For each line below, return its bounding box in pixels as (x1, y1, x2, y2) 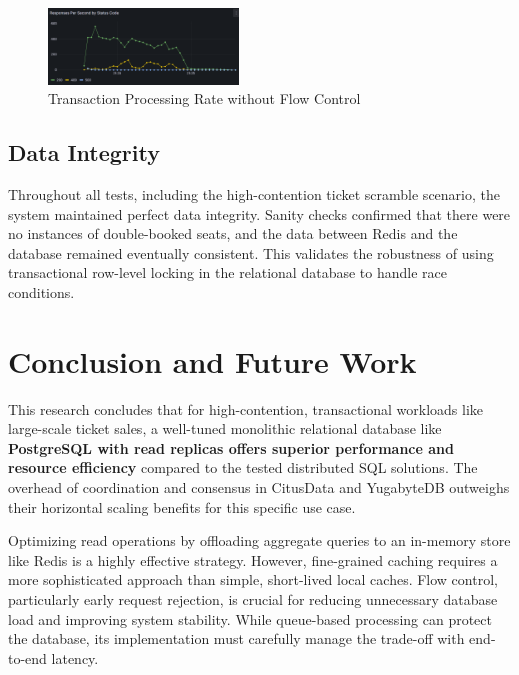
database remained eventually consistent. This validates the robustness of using (8, 242, 494, 263)
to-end (8, 647, 47, 668)
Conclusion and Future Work (8, 340, 417, 381)
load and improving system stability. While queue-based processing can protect (8, 608, 492, 629)
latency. (51, 647, 99, 668)
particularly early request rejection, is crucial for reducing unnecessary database (8, 588, 498, 609)
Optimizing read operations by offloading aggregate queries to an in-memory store (8, 530, 511, 551)
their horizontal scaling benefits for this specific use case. (8, 496, 356, 517)
